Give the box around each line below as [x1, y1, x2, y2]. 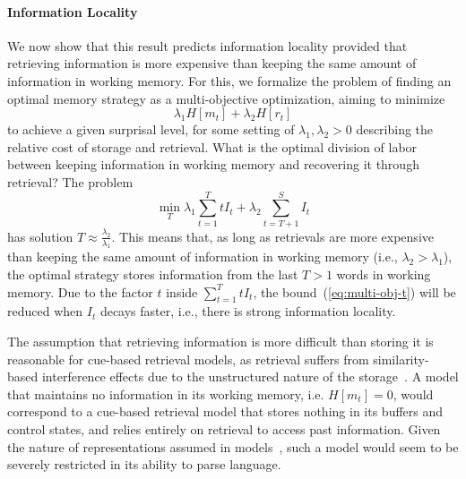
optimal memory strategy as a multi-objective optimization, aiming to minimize [7, 89, 445, 107]
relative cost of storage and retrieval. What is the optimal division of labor [7, 137, 418, 156]
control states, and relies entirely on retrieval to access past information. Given [7, 420, 441, 438]
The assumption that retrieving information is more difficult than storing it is [7, 332, 434, 351]
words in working [336, 265, 431, 284]
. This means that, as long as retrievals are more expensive [111, 227, 434, 245]
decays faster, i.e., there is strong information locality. [99, 302, 396, 321]
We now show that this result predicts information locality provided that [7, 36, 408, 55]
